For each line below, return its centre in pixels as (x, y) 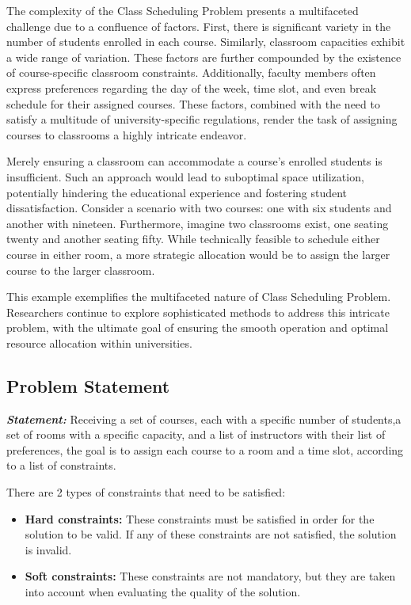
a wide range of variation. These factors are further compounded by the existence (204, 57)
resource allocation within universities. (99, 342)
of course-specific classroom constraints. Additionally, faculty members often (191, 72)
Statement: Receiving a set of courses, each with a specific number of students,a (204, 419)
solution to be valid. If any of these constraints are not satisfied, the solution (211, 534)
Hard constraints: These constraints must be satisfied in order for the (200, 518)
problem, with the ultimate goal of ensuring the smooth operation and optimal (198, 327)
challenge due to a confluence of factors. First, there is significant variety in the (199, 26)
